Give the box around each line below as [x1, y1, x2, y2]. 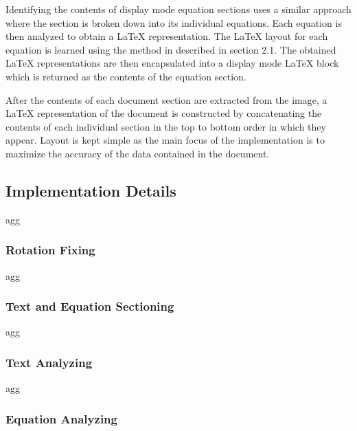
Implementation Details [5, 179, 176, 201]
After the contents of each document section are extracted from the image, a [5, 92, 327, 107]
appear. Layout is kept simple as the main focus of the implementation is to [5, 133, 325, 147]
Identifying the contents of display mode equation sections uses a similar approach [5, 2, 352, 16]
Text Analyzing [5, 353, 93, 371]
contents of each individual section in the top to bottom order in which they [5, 119, 326, 133]
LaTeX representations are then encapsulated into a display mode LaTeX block [5, 56, 339, 70]
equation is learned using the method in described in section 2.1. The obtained [5, 42, 336, 56]
